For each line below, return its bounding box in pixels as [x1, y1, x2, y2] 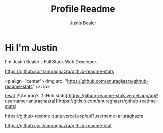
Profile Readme [51, 3, 115, 15]
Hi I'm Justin [5, 42, 58, 53]
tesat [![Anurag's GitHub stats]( [5, 92, 69, 98]
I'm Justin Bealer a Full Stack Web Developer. [5, 58, 98, 65]
